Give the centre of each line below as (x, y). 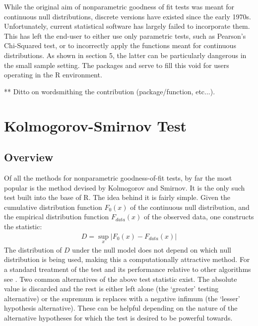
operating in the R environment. (53, 75)
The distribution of (33, 249)
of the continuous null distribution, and (190, 207)
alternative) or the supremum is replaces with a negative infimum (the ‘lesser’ (122, 298)
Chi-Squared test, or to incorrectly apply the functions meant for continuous (120, 45)
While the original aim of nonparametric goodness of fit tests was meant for (119, 6)
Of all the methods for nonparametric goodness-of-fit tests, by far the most (118, 177)
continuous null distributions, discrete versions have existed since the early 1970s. (128, 16)
